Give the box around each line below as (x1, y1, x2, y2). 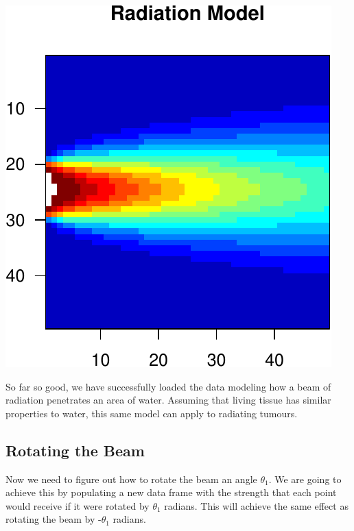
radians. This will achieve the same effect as (164, 498, 349, 513)
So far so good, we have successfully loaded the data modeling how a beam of (5, 379, 331, 393)
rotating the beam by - (5, 512, 102, 526)
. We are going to (268, 471, 342, 486)
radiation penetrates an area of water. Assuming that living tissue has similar (5, 393, 331, 407)
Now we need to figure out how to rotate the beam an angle (5, 471, 257, 486)
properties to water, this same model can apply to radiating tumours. (5, 406, 298, 420)
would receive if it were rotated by (5, 498, 150, 513)
